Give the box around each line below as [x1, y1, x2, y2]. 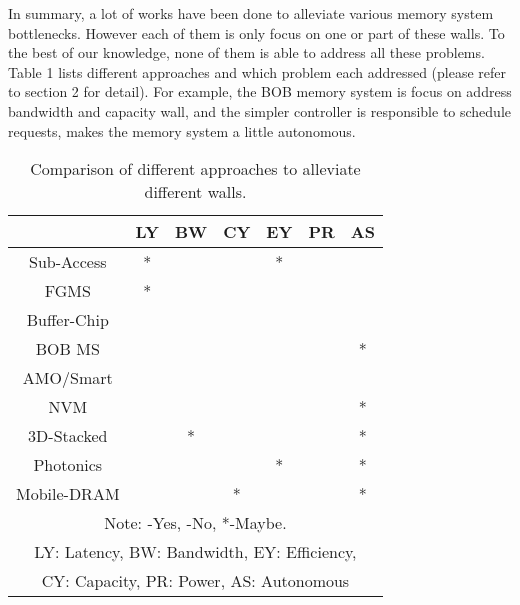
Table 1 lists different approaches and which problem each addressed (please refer [8, 61, 507, 82]
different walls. [144, 180, 247, 204]
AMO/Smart [22, 366, 113, 390]
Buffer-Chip [26, 308, 109, 332]
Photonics [33, 453, 103, 477]
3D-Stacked [28, 424, 108, 448]
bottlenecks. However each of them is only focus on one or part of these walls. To [8, 22, 505, 43]
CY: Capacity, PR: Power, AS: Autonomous [41, 569, 350, 593]
